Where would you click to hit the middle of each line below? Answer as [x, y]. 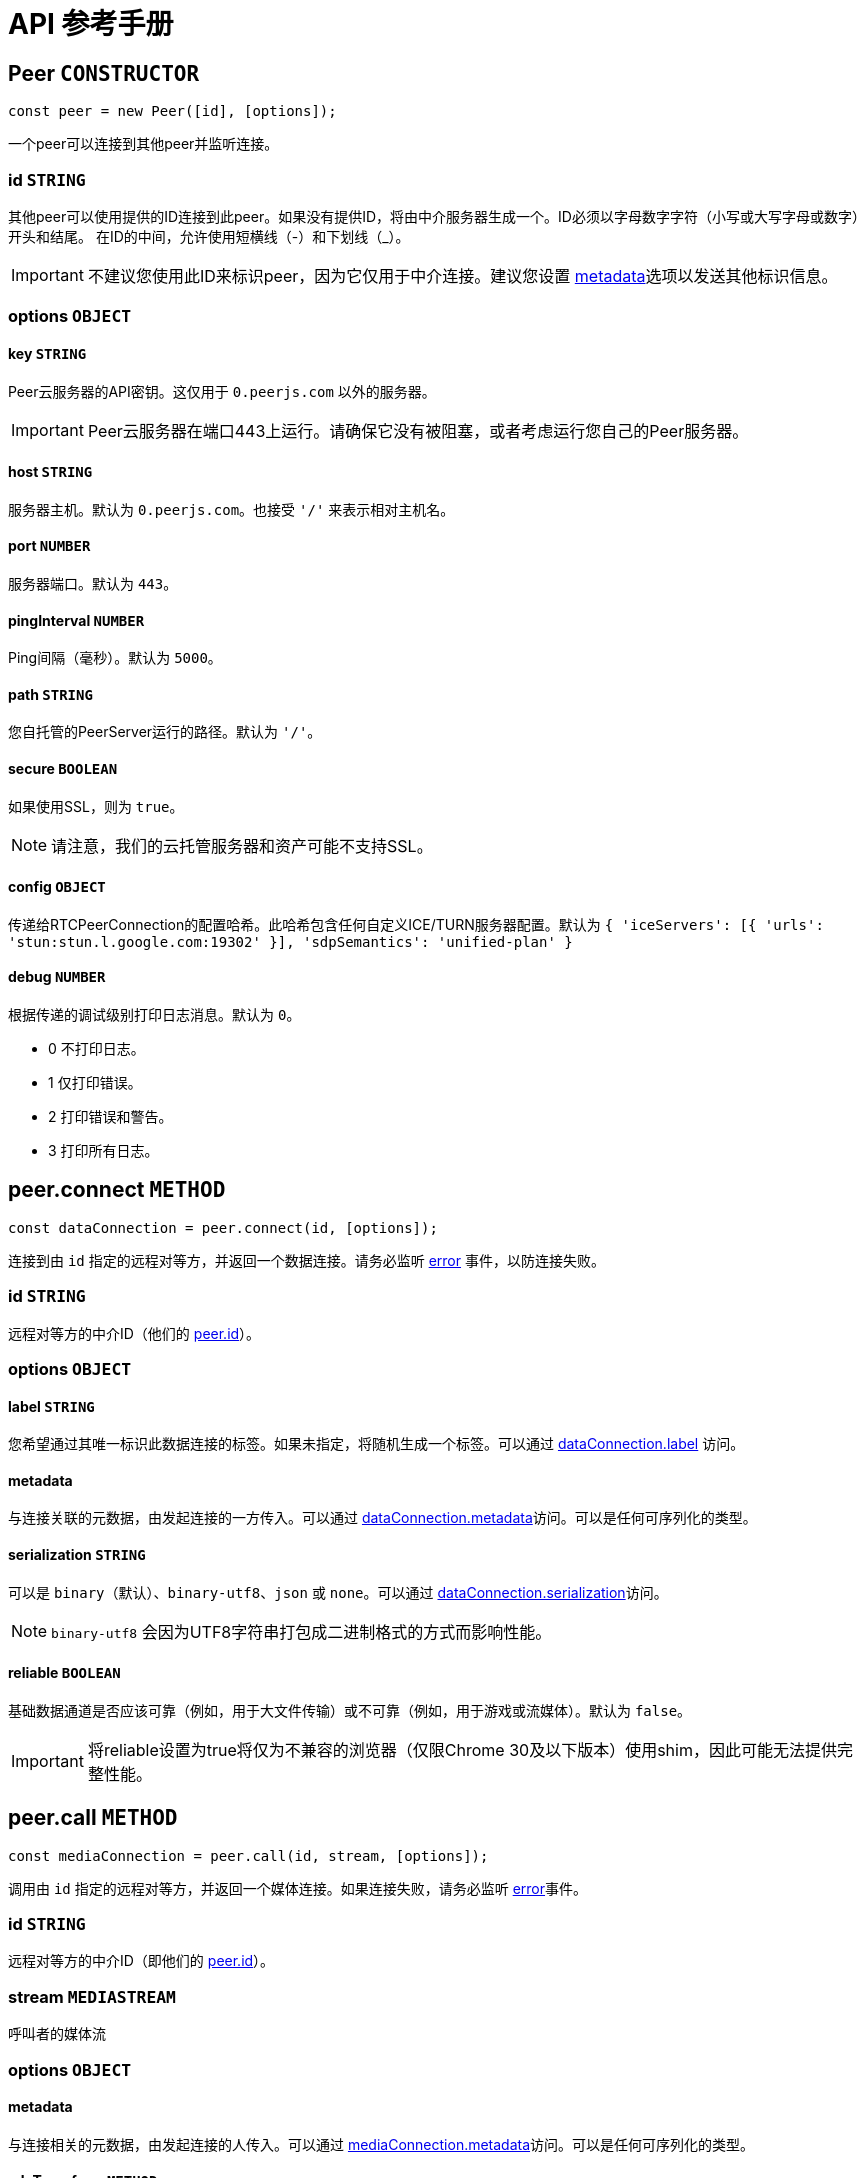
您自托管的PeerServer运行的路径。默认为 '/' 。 [165, 732]
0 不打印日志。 [96, 1049]
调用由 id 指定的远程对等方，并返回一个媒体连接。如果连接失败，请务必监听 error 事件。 [298, 1888]
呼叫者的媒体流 [57, 2034]
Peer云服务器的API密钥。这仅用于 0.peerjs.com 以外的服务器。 [222, 391]
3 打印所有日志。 [103, 1151]
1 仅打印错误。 [95, 1083]
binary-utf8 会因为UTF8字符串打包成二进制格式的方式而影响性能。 [301, 1631]
